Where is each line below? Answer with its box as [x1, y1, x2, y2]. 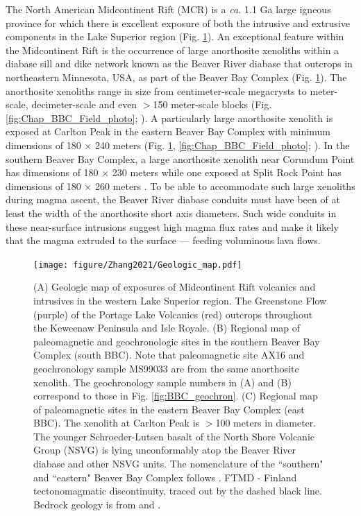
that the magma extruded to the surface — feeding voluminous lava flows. [6, 233, 321, 248]
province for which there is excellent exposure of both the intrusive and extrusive [6, 15, 350, 30]
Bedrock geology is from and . [33, 497, 161, 511]
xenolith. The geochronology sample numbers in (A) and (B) [33, 375, 292, 389]
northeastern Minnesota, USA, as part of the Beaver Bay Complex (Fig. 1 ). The [6, 69, 347, 84]
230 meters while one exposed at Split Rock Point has [112, 165, 342, 180]
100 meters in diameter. [215, 415, 317, 430]
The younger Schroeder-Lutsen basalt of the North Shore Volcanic [33, 429, 315, 443]
